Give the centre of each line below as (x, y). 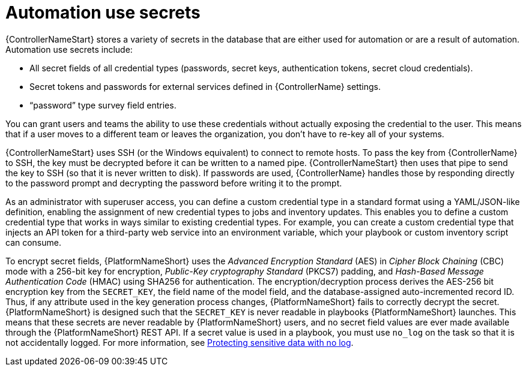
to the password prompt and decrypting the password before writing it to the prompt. (174, 183)
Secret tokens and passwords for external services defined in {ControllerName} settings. (205, 86)
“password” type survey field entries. (103, 105)
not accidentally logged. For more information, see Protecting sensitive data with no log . (180, 342)
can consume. (33, 242)
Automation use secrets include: (69, 49)
